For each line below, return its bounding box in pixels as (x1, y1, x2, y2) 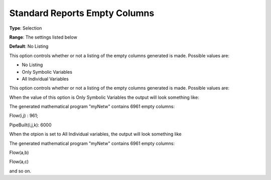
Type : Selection (9, 25, 42, 31)
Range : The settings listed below (9, 34, 77, 40)
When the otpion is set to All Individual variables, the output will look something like (9, 131, 182, 137)
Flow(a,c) (9, 158, 29, 165)
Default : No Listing (9, 43, 49, 50)
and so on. (9, 168, 32, 174)
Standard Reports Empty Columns (9, 8, 155, 19)
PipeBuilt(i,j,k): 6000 (9, 122, 52, 128)
